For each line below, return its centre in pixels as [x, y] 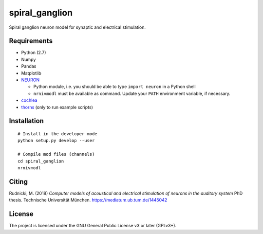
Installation [26, 121]
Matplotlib [31, 73]
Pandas [29, 66]
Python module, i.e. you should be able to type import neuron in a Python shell [114, 87]
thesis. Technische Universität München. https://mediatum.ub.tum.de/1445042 [88, 200]
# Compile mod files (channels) [56, 154]
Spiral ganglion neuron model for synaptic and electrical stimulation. [77, 27]
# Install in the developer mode [57, 134]
